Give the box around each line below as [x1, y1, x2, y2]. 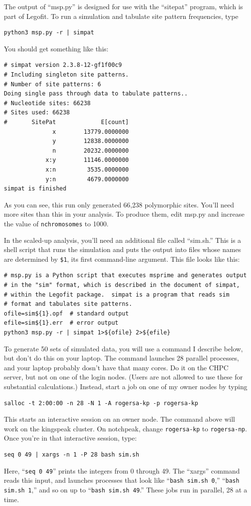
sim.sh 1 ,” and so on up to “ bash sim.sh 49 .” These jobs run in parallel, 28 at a [4, 484, 247, 494]
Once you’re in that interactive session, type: [4, 433, 137, 443]
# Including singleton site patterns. [4, 71, 129, 78]
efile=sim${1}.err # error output [4, 319, 119, 327]
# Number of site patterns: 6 [4, 80, 101, 88]
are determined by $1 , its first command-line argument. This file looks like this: [4, 253, 240, 264]
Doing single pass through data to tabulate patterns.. [4, 90, 188, 97]
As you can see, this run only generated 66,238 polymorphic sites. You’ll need [4, 199, 234, 209]
